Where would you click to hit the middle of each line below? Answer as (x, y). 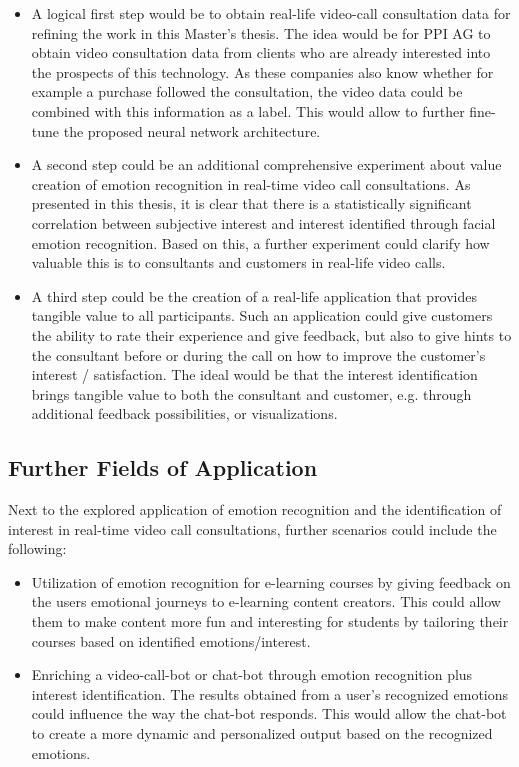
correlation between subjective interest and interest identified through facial (263, 222)
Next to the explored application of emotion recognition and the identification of (255, 509)
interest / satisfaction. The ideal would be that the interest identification (254, 374)
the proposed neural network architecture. (192, 130)
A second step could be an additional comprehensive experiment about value (266, 164)
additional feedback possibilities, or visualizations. (184, 413)
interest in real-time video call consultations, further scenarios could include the (252, 528)
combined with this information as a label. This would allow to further (248, 110)
